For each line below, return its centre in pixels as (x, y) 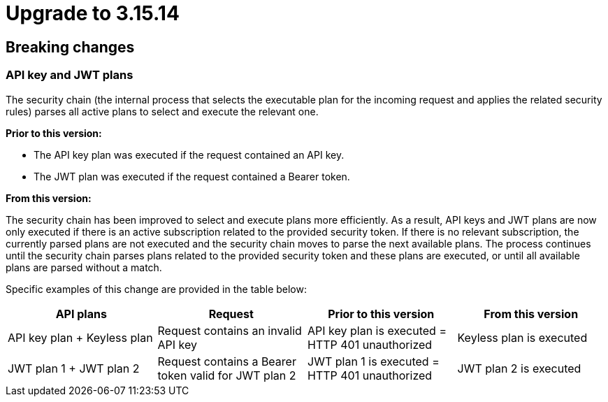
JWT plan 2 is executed (519, 368)
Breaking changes (70, 47)
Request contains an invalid (230, 330)
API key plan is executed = (377, 330)
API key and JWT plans (70, 75)
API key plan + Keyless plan (80, 337)
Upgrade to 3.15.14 (93, 13)
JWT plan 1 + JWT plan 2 (74, 368)
